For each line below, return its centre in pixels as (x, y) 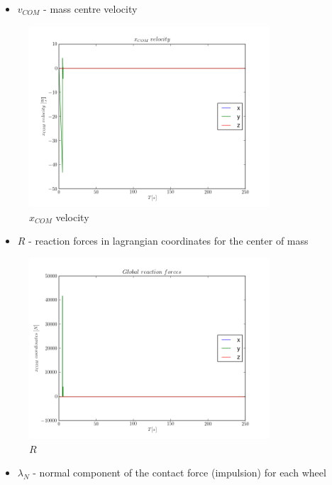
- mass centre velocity (90, 9)
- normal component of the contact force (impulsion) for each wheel (179, 473)
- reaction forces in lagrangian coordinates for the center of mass (168, 241)
